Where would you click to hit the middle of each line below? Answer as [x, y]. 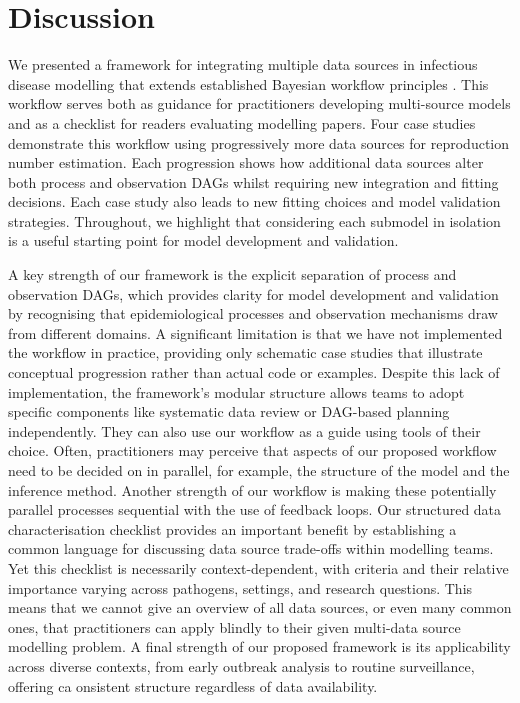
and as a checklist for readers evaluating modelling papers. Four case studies [242, 122]
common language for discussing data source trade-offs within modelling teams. [251, 548]
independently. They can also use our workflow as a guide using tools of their [244, 430]
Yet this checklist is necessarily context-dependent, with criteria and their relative [258, 567]
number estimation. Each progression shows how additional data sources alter [246, 162]
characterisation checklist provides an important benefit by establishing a [232, 528]
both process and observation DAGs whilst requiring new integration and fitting [253, 181]
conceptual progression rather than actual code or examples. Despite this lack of [254, 372]
